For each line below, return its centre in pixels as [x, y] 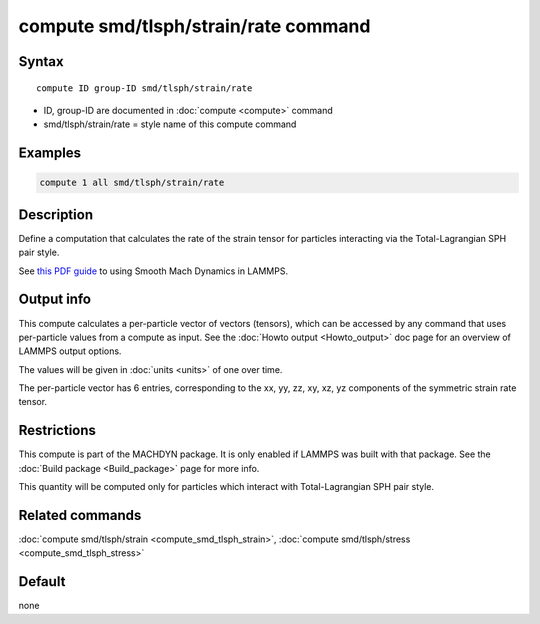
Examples [50, 153]
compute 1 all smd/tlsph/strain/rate [132, 183]
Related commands [80, 515]
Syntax [41, 61]
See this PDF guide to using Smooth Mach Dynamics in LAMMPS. [153, 271]
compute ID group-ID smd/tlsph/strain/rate [144, 88]
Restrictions [57, 430]
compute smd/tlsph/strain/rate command [194, 26]
